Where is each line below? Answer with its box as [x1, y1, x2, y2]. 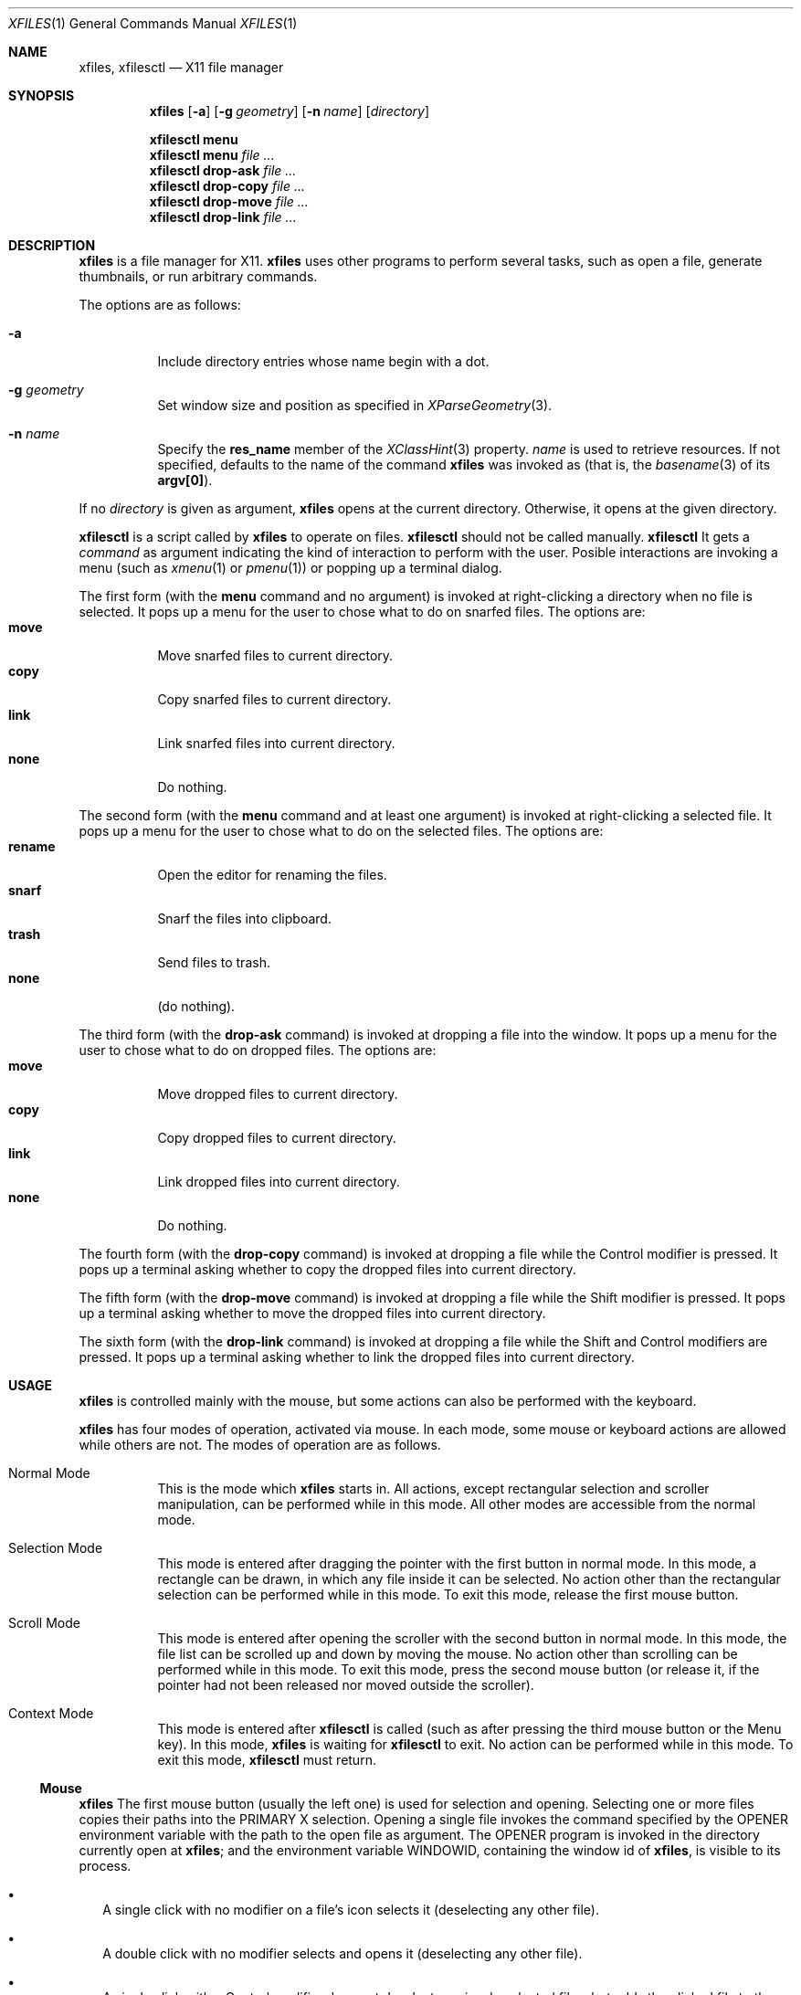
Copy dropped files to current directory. [157, 1130, 396, 1145]
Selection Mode [8, 1540, 103, 1556]
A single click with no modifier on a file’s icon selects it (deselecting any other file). [102, 1902, 599, 1917]
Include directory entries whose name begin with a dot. [157, 354, 490, 369]
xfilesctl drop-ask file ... [149, 163, 297, 178]
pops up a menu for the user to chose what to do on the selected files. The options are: [79, 823, 604, 839]
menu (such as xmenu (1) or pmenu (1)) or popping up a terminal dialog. [79, 560, 502, 575]
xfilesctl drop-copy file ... [149, 178, 306, 194]
